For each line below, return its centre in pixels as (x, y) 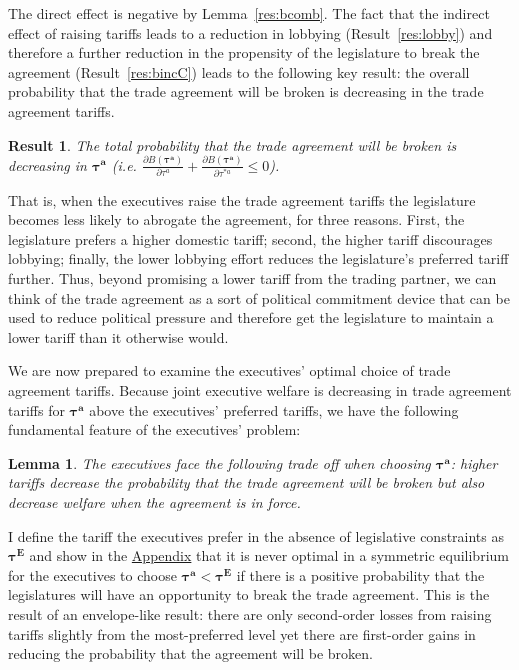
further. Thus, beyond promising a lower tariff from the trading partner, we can (252, 278)
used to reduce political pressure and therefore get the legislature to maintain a (251, 317)
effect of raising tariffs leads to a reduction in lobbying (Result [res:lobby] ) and (250, 32)
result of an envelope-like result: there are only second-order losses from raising (250, 613)
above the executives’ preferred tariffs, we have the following (274, 409)
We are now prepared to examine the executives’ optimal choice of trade (229, 370)
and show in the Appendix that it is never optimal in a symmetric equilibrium (269, 555)
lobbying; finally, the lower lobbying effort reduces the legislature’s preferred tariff (258, 258)
